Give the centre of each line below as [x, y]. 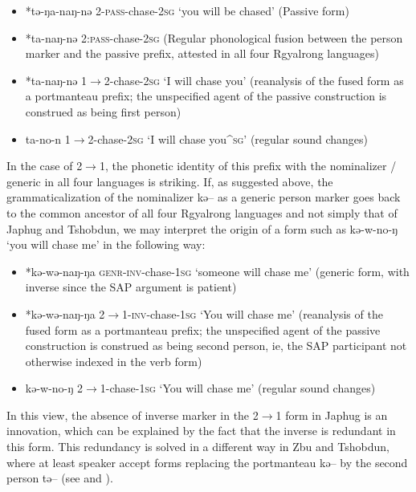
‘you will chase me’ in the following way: [106, 244]
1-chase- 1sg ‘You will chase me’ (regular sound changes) [238, 388]
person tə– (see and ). [60, 478]
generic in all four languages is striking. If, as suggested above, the [170, 181]
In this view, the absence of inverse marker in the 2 [133, 415]
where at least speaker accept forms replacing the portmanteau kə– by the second [207, 462]
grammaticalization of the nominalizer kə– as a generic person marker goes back [204, 197]
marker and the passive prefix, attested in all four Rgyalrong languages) [202, 53]
